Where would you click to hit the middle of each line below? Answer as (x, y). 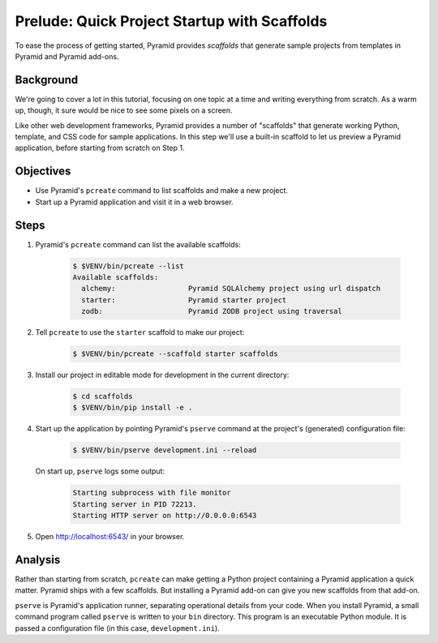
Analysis (38, 560)
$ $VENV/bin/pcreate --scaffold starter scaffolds (176, 354)
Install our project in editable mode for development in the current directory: (162, 375)
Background (47, 80)
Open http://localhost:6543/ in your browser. (110, 537)
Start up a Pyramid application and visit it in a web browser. (135, 202)
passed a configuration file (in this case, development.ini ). (118, 628)
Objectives (43, 171)
